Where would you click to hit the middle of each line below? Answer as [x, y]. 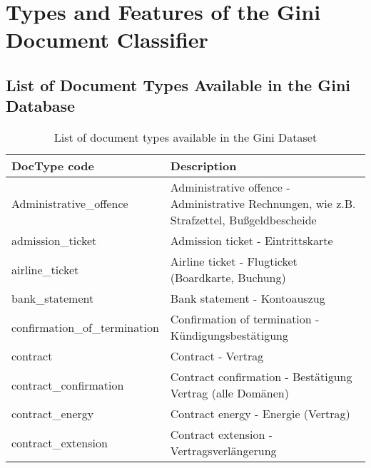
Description [203, 166]
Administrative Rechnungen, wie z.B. [263, 204]
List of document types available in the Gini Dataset [185, 137]
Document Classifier [107, 40]
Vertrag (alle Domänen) [229, 393]
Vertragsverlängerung [223, 451]
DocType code [53, 166]
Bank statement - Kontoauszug [248, 298]
